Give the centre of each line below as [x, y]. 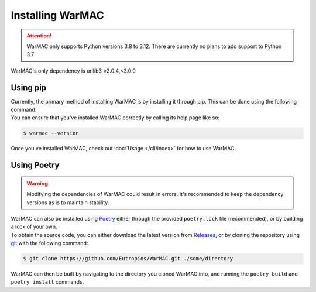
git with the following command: [49, 243]
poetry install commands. [47, 282]
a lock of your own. [34, 227]
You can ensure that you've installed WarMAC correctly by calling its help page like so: [115, 118]
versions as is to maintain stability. [68, 202]
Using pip [29, 87]
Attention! [39, 36]
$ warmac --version [51, 133]
